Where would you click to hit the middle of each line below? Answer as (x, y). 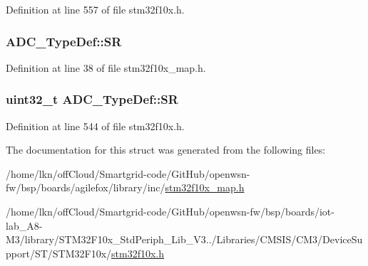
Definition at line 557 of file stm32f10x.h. (95, 9)
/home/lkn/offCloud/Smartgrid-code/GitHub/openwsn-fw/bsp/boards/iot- (170, 211)
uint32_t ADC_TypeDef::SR (92, 99)
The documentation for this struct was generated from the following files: (166, 150)
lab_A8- (24, 225)
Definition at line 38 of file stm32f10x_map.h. (106, 67)
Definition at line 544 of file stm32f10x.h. (95, 126)
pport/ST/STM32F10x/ (59, 253)
